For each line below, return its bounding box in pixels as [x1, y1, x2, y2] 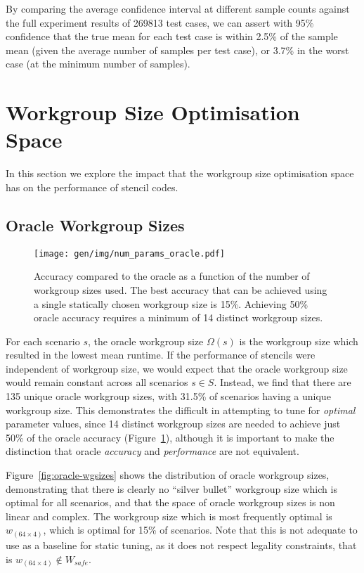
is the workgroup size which [239, 333, 358, 348]
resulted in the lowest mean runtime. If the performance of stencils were [6, 347, 316, 362]
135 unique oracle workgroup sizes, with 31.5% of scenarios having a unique [6, 389, 331, 404]
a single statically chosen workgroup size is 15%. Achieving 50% [34, 296, 308, 311]
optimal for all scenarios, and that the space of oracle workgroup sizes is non [6, 495, 335, 510]
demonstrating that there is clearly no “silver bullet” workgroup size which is [6, 481, 337, 496]
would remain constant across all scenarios [6, 375, 188, 389]
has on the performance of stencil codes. [6, 179, 178, 194]
